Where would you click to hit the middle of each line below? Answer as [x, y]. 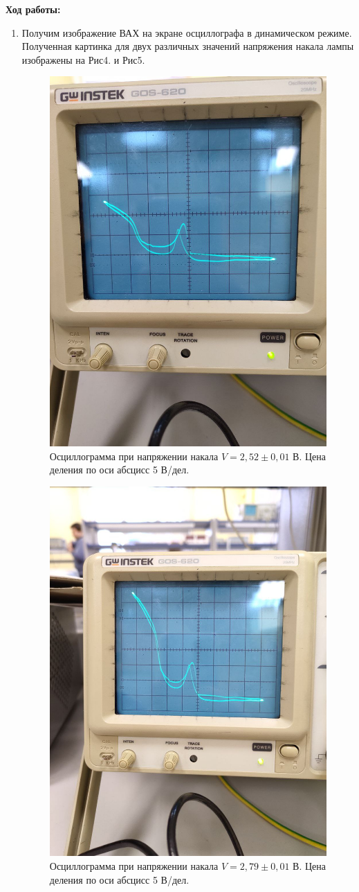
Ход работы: [33, 9]
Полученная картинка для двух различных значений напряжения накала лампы [188, 46]
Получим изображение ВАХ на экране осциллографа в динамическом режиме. [187, 32]
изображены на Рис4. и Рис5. [83, 59]
